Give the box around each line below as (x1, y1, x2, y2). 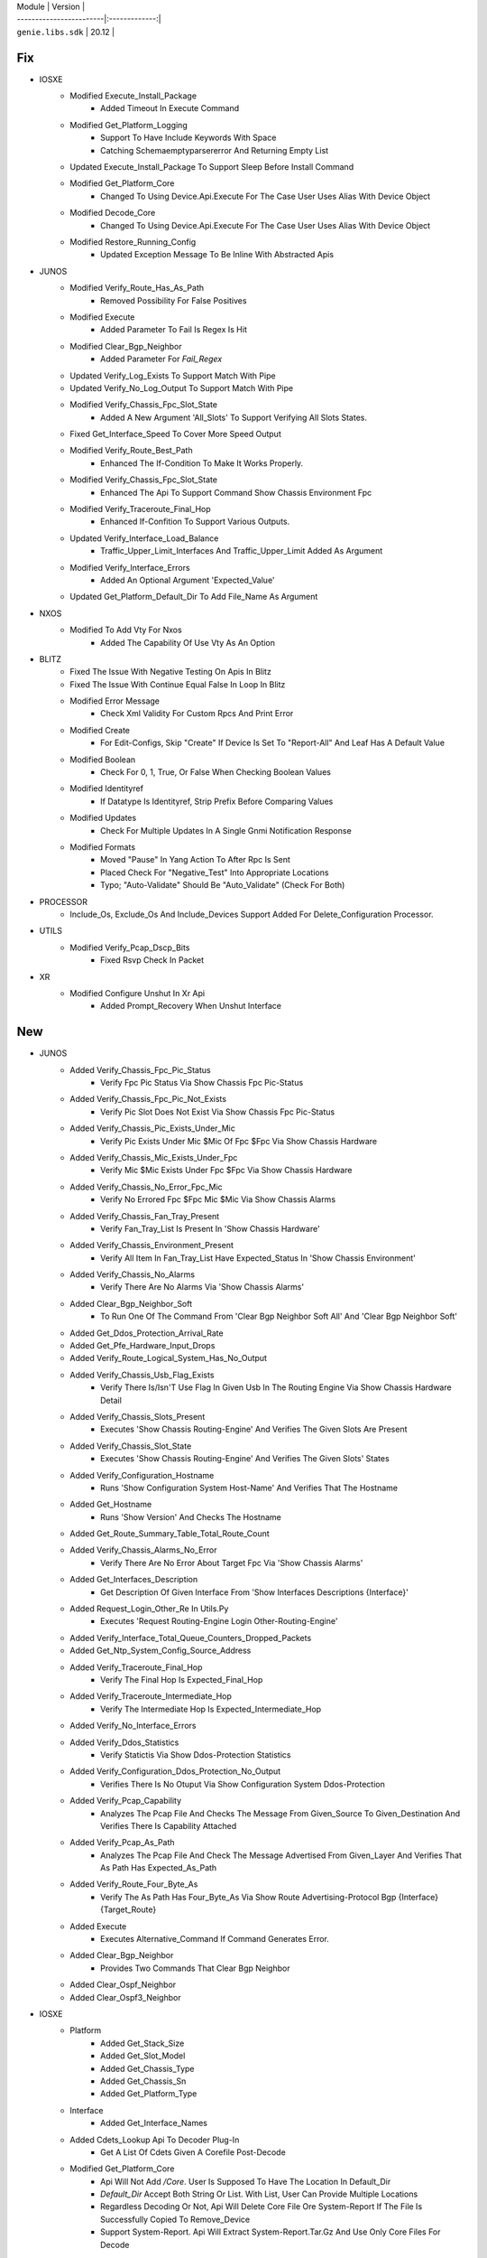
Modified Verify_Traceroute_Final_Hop (69, 504, 211, 515)
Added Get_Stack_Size (100, 2038, 185, 2048)
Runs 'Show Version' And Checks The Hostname (100, 1511, 281, 1522)
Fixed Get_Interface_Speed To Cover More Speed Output (69, 429, 281, 440)
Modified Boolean (69, 754, 136, 765)
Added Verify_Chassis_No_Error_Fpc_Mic (69, 1181, 223, 1192)
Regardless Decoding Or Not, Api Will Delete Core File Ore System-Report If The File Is (100, 2201, 423, 2212)
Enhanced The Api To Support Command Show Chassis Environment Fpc (100, 487, 372, 498)
